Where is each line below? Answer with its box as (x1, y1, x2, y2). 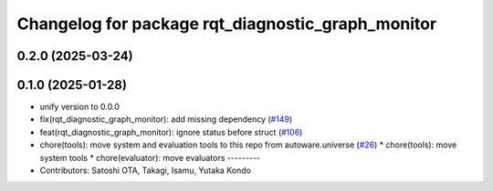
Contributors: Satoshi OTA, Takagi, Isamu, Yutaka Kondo (39, 165, 251, 176)
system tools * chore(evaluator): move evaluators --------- (39, 152, 260, 163)
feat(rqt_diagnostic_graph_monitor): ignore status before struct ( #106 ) (39, 126, 303, 137)
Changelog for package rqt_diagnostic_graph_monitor (16, 14, 437, 34)
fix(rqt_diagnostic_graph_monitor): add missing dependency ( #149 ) (39, 114, 292, 125)
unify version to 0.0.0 (39, 101, 121, 113)
